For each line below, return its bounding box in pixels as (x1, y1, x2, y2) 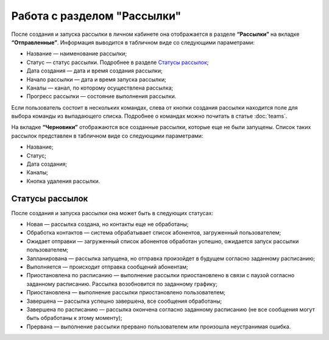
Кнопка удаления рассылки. (26, 177, 101, 185)
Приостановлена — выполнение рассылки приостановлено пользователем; (26, 289, 225, 296)
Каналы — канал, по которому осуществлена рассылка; (26, 84, 174, 91)
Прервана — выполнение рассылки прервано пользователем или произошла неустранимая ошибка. (26, 323, 291, 330)
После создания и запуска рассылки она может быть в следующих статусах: (11, 209, 213, 216)
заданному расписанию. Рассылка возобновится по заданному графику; (26, 280, 218, 288)
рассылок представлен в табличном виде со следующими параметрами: (11, 132, 203, 140)
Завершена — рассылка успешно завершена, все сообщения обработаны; (26, 297, 222, 305)
